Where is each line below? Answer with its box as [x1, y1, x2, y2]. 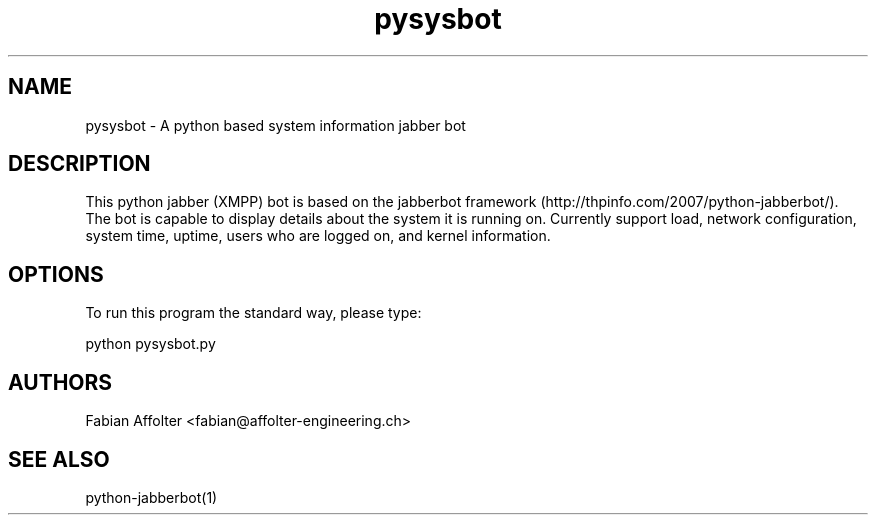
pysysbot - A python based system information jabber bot [85, 116, 466, 134]
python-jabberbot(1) [85, 488, 218, 506]
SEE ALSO [8, 446, 110, 472]
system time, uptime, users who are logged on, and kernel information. [85, 227, 551, 245]
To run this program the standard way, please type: [85, 304, 422, 322]
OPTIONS [8, 261, 104, 287]
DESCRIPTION [8, 151, 151, 177]
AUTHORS [8, 369, 113, 395]
